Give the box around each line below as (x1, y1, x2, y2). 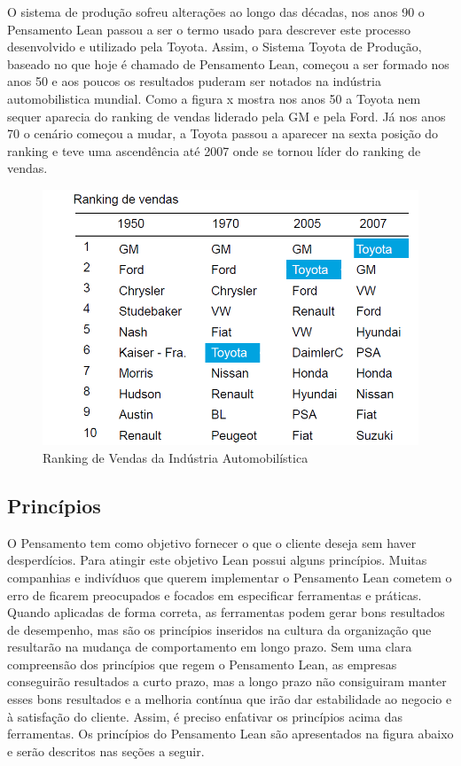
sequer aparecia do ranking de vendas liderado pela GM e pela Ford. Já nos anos (7, 106, 446, 125)
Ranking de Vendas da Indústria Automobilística (43, 448, 309, 466)
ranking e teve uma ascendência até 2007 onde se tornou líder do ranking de (7, 141, 421, 160)
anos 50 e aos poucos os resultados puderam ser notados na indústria (7, 72, 382, 90)
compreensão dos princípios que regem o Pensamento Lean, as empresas (7, 654, 397, 673)
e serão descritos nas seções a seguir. (7, 741, 205, 760)
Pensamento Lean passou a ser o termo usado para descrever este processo (7, 20, 411, 38)
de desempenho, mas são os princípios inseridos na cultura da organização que (7, 620, 432, 638)
